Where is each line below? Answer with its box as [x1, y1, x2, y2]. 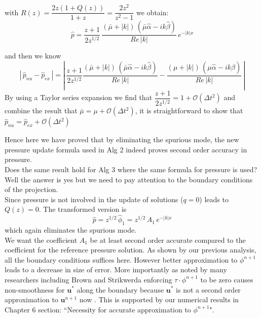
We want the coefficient [5, 234, 78, 245]
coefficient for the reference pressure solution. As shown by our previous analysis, [5, 244, 256, 255]
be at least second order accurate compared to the [90, 234, 246, 245]
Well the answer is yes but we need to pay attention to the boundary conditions [5, 174, 253, 184]
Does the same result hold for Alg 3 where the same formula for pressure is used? [5, 164, 257, 174]
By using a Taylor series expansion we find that [5, 92, 153, 103]
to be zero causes [200, 274, 253, 284]
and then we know [5, 50, 61, 61]
